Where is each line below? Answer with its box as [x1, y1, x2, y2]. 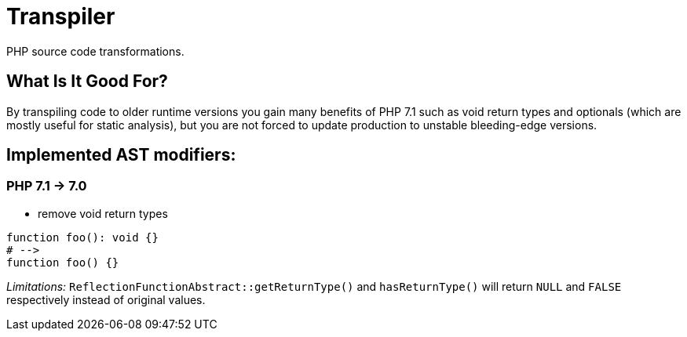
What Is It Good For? [6, 71, 168, 92]
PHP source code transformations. [6, 44, 185, 58]
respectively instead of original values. [6, 292, 206, 306]
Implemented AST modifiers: [6, 145, 236, 165]
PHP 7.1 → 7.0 [6, 178, 87, 194]
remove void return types [38, 206, 168, 220]
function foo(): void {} [6, 230, 159, 244]
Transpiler [6, 3, 115, 30]
